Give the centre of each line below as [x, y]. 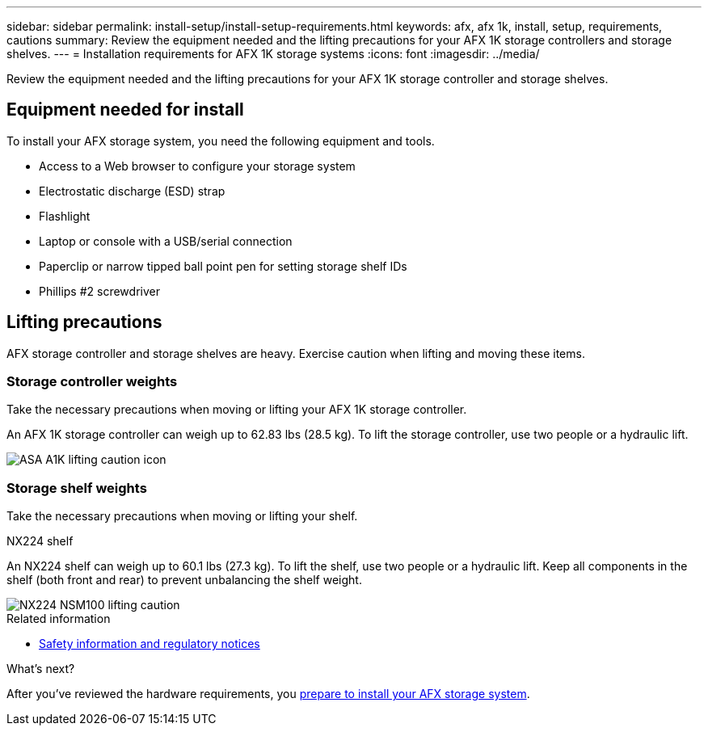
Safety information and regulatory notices [150, 644]
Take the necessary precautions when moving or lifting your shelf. [182, 516]
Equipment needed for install [125, 110]
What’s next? [41, 669]
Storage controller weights [92, 382]
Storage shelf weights [77, 488]
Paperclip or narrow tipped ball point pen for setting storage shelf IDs [223, 266]
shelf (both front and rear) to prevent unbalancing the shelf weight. [184, 580]
